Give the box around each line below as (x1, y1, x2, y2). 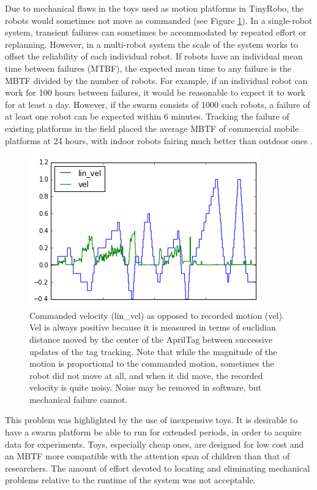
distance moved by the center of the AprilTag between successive (29, 332, 272, 345)
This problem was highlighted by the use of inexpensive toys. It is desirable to (5, 413, 298, 426)
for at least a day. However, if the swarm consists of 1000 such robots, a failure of (5, 98, 310, 110)
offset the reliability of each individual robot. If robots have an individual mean (5, 50, 303, 63)
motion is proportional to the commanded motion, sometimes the (29, 357, 274, 370)
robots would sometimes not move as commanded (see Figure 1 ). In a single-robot (5, 13, 313, 26)
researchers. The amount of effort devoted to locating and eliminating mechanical (5, 461, 310, 474)
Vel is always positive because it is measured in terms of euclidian (29, 321, 276, 334)
